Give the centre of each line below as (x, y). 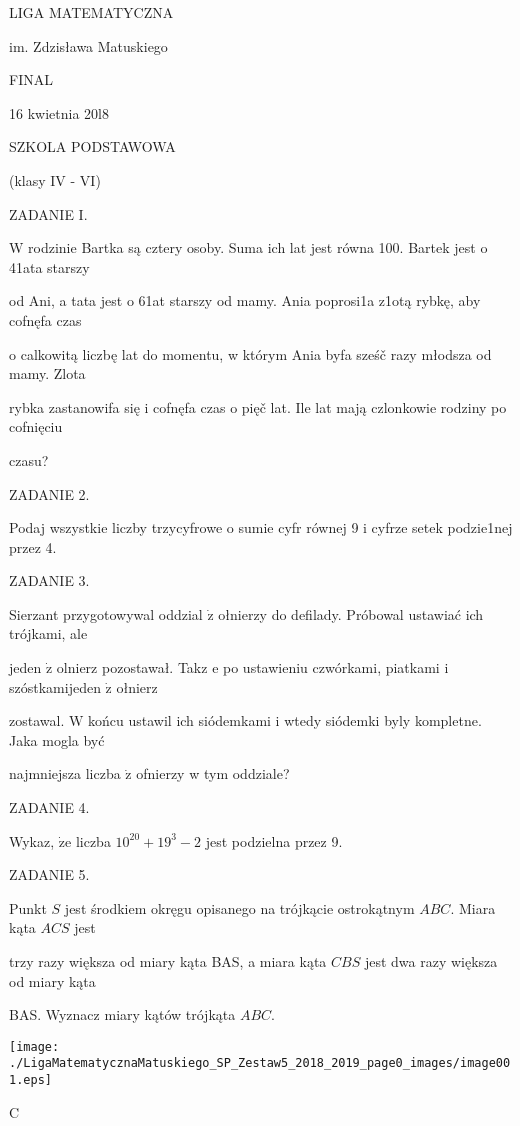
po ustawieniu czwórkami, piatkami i (336, 667)
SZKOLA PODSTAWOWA (92, 146)
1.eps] (30, 1080)
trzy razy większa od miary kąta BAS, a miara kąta (168, 961)
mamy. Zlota (47, 373)
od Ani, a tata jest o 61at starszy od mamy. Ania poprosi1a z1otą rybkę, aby (245, 300)
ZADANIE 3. (49, 580)
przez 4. (33, 546)
